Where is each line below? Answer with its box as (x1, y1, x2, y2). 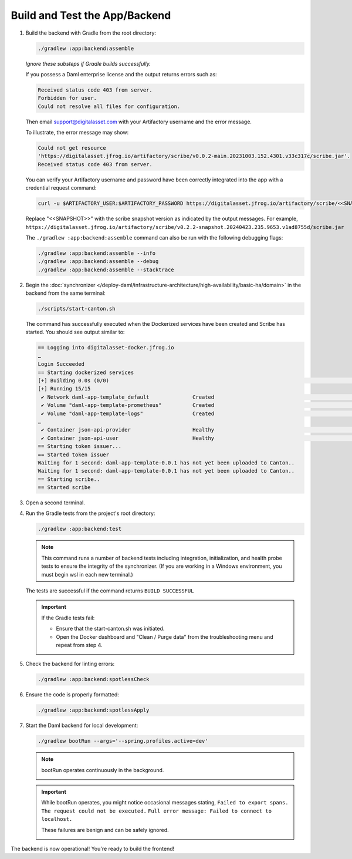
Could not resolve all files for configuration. (38, 103, 181, 110)
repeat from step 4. (56, 641, 103, 648)
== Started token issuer (38, 451, 110, 458)
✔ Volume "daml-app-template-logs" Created (41, 410, 215, 417)
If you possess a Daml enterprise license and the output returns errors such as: (25, 70, 217, 78)
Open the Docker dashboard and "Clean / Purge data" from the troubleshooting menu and (56, 633, 273, 640)
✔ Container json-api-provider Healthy (41, 426, 215, 433)
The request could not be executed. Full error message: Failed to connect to (41, 807, 272, 814)
